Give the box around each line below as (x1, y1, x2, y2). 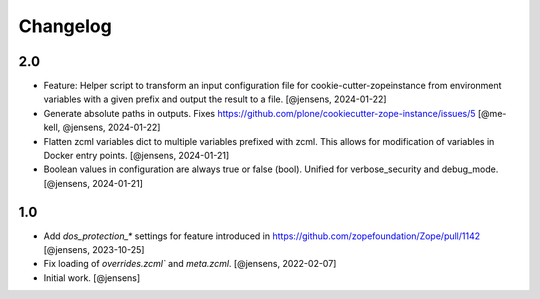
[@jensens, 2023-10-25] (43, 244, 145, 256)
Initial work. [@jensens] (43, 271, 141, 284)
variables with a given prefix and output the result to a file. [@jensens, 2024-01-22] (43, 93, 387, 105)
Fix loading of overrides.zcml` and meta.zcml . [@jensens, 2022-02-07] (43, 258, 337, 270)
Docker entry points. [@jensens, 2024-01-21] (43, 150, 230, 162)
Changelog (18, 15, 112, 37)
